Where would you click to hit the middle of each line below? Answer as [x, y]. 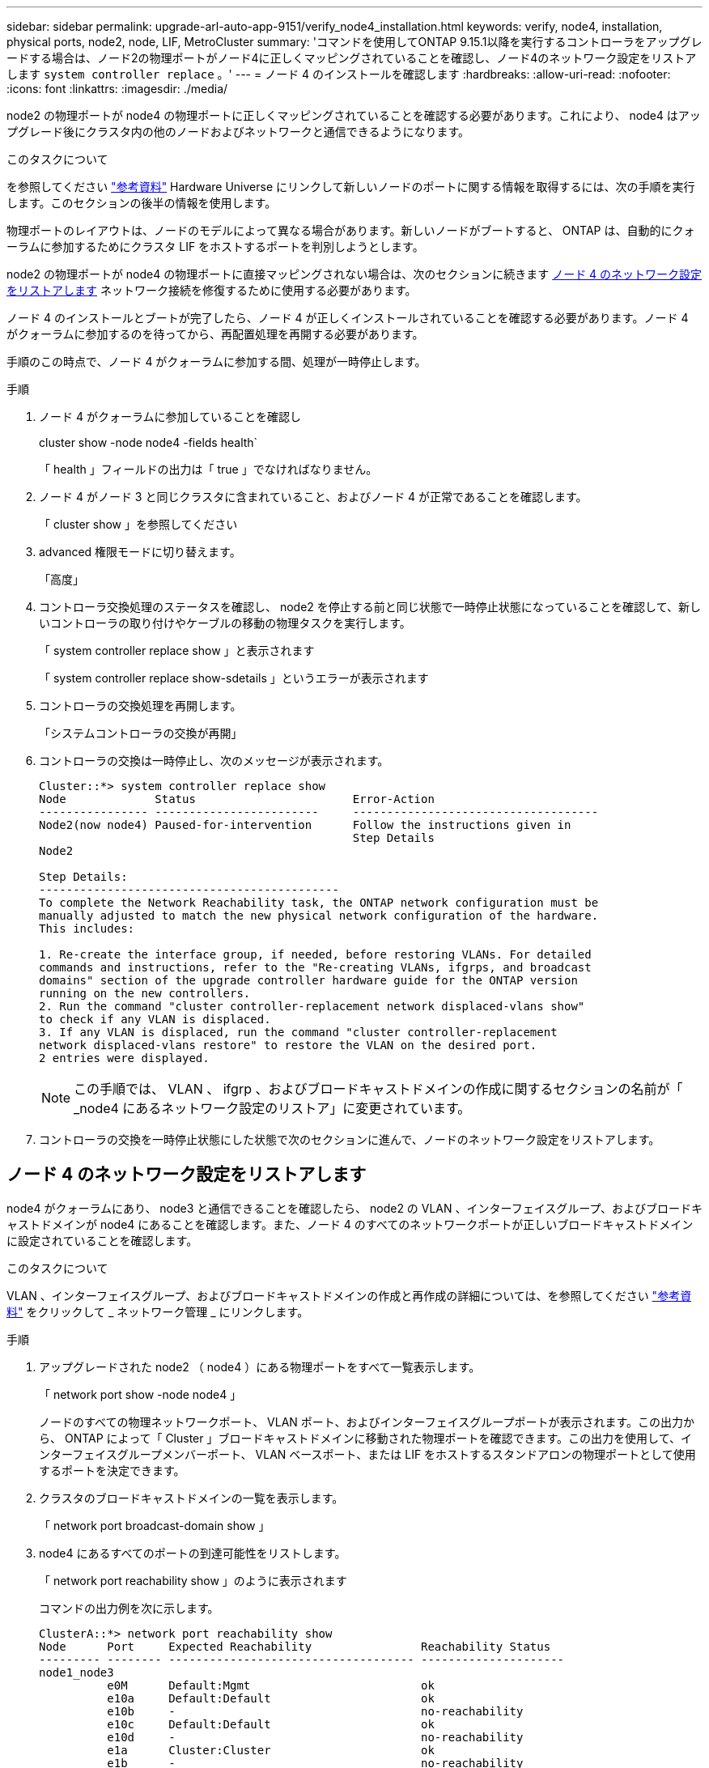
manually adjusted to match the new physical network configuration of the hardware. [319, 916]
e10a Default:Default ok [271, 1698]
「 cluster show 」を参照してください [138, 524]
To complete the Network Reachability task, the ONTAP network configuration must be [319, 903]
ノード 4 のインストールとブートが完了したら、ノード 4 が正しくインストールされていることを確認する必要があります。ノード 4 [348, 318]
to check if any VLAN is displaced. [155, 1019]
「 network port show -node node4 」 [140, 1394]
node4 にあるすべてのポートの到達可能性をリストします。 [193, 1553]
